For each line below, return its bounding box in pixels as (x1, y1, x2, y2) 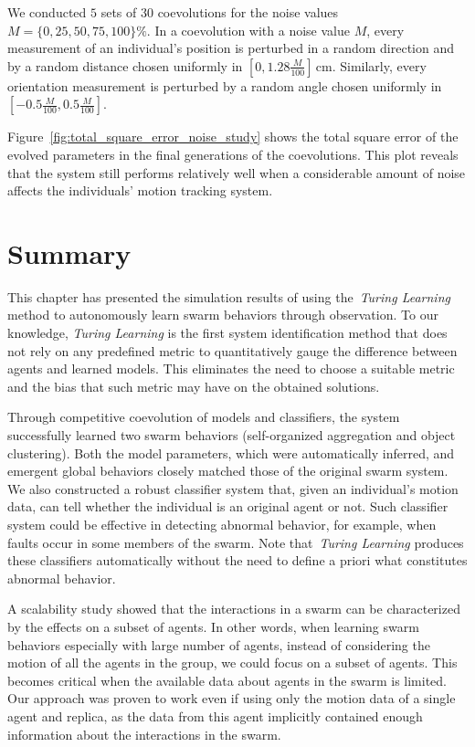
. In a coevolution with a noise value (146, 20, 350, 39)
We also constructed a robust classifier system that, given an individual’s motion (7, 479, 459, 498)
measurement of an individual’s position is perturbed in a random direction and (7, 38, 455, 58)
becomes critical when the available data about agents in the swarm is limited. (7, 670, 448, 689)
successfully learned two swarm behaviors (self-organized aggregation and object (7, 426, 456, 445)
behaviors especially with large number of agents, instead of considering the (7, 635, 430, 654)
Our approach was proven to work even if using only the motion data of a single (7, 689, 456, 708)
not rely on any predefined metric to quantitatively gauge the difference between (7, 341, 458, 360)
